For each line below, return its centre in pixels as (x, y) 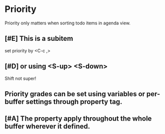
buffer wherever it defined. (47, 126)
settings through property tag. (74, 101)
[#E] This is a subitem (39, 39)
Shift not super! (20, 78)
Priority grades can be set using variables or (75, 94)
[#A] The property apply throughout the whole (78, 119)
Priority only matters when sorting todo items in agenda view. (68, 23)
